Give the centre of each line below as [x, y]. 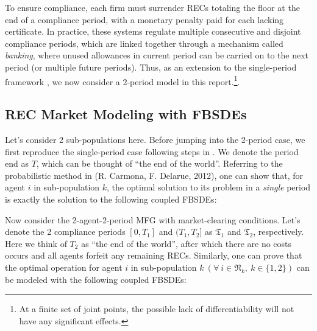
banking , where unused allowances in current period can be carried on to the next [157, 55]
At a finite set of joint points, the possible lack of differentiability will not [157, 309]
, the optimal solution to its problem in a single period [209, 187]
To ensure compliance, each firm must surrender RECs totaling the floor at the [152, 7]
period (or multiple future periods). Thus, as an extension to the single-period [151, 67]
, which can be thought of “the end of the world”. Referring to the [159, 163]
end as [17, 163]
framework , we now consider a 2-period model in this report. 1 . [123, 80]
